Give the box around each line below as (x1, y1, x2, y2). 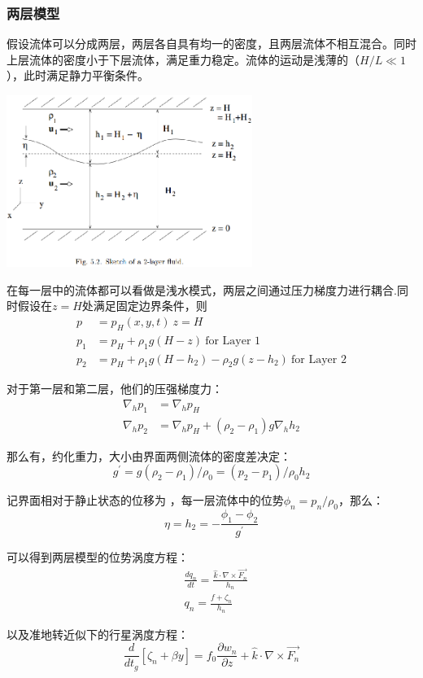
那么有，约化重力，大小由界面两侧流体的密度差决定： (7, 447, 291, 464)
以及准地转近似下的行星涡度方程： (7, 625, 189, 642)
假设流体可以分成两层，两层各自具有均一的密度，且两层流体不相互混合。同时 (7, 35, 416, 52)
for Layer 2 (291, 353, 347, 365)
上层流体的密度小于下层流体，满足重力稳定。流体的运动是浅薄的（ (7, 50, 360, 68)
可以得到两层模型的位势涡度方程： (7, 548, 189, 565)
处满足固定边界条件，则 (81, 297, 207, 314)
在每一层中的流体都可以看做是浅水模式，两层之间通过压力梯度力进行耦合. (7, 281, 397, 298)
